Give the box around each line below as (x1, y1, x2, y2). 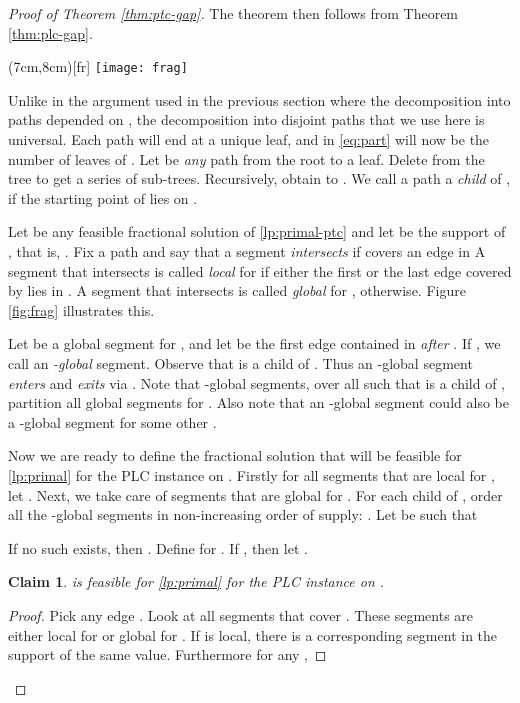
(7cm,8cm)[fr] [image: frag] (8, 56, 188, 77)
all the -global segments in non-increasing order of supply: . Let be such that (8, 504, 478, 525)
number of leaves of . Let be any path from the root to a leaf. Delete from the (8, 148, 485, 169)
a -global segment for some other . (8, 411, 217, 432)
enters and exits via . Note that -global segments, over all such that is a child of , (8, 372, 506, 393)
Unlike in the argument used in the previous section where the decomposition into (8, 89, 511, 110)
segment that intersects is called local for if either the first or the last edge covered (8, 260, 512, 281)
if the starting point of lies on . (8, 187, 198, 208)
